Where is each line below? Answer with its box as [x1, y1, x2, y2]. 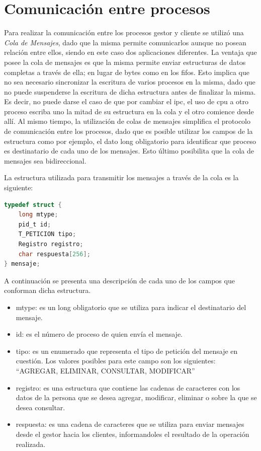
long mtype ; [18, 211, 58, 218]
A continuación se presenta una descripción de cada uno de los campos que [4, 275, 235, 285]
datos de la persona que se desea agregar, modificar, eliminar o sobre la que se [16, 392, 257, 403]
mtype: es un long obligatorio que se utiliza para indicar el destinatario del [16, 302, 246, 312]
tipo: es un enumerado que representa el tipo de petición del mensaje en [16, 345, 238, 356]
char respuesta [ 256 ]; [18, 250, 91, 258]
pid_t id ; [18, 220, 51, 228]
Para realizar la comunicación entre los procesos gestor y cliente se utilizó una [4, 27, 244, 38]
